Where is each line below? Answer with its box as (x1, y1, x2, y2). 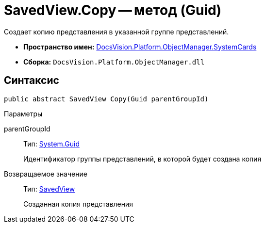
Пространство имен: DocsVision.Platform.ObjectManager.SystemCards (23, 42, 257, 51)
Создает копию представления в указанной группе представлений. (4, 27, 229, 36)
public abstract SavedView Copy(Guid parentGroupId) (4, 95, 209, 103)
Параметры (4, 109, 43, 118)
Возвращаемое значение (4, 169, 87, 178)
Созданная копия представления (23, 199, 133, 208)
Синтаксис (4, 74, 59, 87)
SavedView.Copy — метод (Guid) (4, 2, 222, 18)
